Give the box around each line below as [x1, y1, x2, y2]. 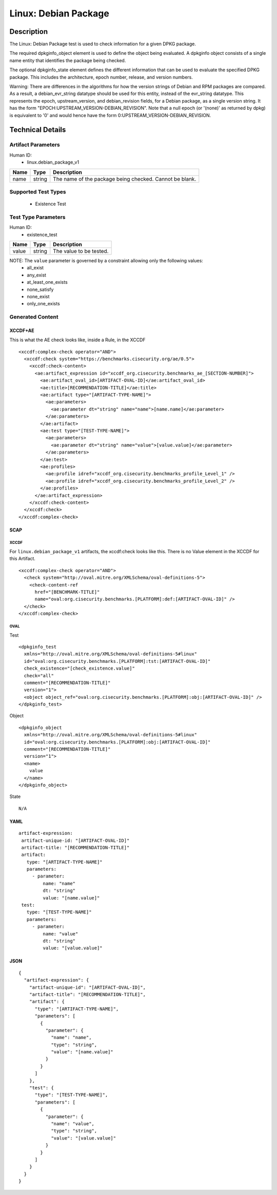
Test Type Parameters [9, 213, 66, 221]
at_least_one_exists [27, 279, 68, 285]
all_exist [27, 265, 44, 271]
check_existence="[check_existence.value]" [24, 665, 135, 672]
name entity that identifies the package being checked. [9, 57, 126, 64]
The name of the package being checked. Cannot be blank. [53, 175, 196, 182]
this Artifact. [9, 556, 36, 562]
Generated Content [9, 314, 58, 321]
